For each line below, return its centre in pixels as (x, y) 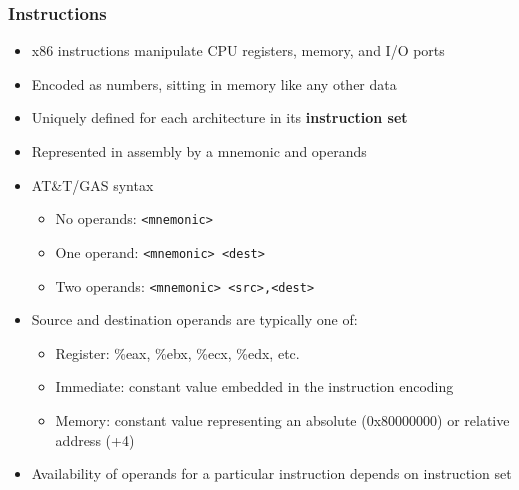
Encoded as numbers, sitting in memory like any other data (214, 83)
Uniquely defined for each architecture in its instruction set (219, 117)
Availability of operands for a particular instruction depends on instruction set (271, 473)
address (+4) (95, 439)
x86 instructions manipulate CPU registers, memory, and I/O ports (238, 50)
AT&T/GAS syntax (92, 184)
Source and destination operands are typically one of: (194, 319)
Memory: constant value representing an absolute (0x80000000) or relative (282, 419)
